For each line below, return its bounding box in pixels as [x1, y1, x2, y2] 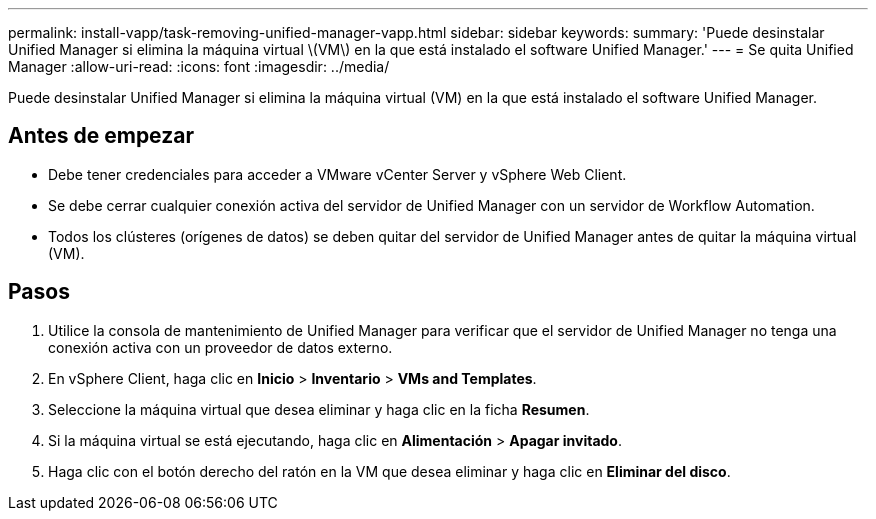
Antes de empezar [8, 123, 194, 149]
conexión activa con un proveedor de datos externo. [48, 338, 393, 356]
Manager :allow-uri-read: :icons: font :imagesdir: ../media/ [8, 58, 390, 75]
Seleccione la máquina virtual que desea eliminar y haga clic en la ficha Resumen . [48, 400, 590, 418]
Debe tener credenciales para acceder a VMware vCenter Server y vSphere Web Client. [48, 165, 627, 183]
